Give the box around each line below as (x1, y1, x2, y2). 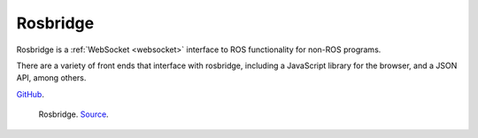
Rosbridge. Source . (38, 109, 110, 119)
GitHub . (16, 88, 44, 99)
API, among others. (16, 73, 87, 83)
